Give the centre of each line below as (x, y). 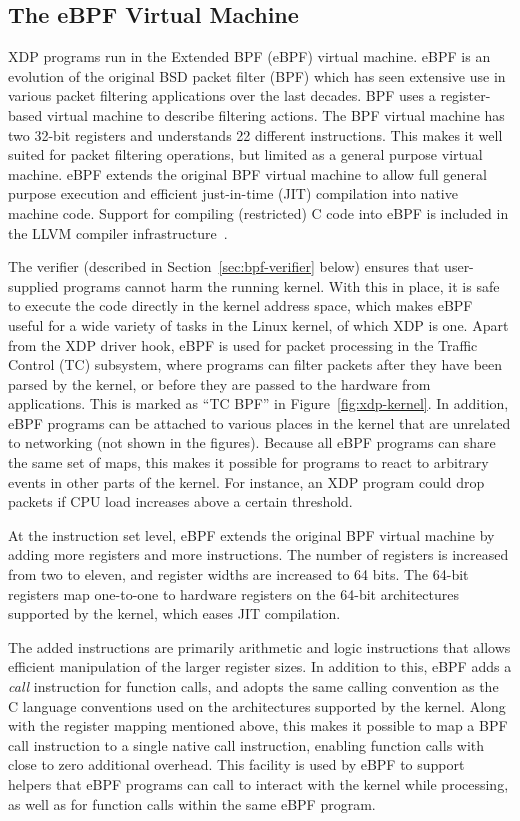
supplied (33, 285)
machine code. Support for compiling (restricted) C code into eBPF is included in (258, 212)
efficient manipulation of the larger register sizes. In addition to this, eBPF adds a (260, 666)
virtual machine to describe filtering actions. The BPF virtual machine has (275, 114)
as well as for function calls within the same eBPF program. (192, 803)
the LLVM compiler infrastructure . (118, 232)
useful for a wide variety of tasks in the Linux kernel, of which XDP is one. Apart (258, 324)
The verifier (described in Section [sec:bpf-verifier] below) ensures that (224, 266)
